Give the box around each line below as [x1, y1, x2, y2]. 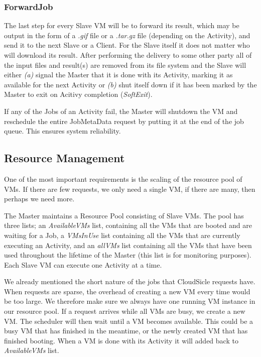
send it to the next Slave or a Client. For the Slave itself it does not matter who [4, 40, 250, 50]
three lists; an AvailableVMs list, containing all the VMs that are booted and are [4, 220, 252, 230]
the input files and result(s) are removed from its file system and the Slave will [4, 59, 246, 70]
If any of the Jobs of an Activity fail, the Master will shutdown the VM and [4, 105, 238, 116]
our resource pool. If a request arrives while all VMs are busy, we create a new [4, 306, 245, 316]
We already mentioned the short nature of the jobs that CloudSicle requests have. [4, 276, 255, 287]
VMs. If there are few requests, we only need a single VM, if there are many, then [4, 183, 255, 194]
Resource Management [4, 150, 125, 166]
